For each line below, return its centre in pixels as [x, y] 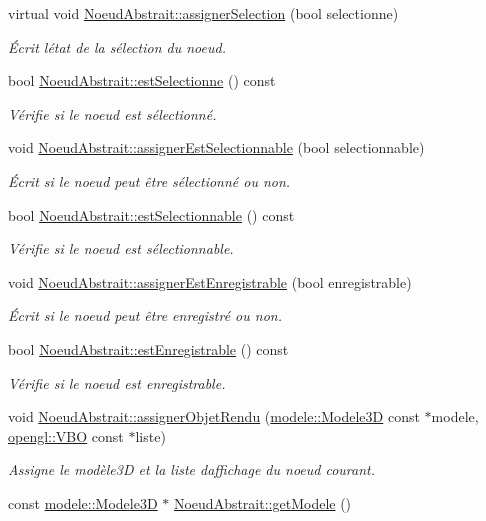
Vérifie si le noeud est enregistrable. [117, 382]
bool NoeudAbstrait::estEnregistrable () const [148, 348]
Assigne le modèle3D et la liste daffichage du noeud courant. [192, 469]
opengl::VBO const [66, 435]
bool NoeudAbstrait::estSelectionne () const [142, 80]
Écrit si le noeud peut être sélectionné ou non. [149, 180]
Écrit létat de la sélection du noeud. [117, 46]
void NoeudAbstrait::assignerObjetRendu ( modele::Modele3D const [214, 416]
